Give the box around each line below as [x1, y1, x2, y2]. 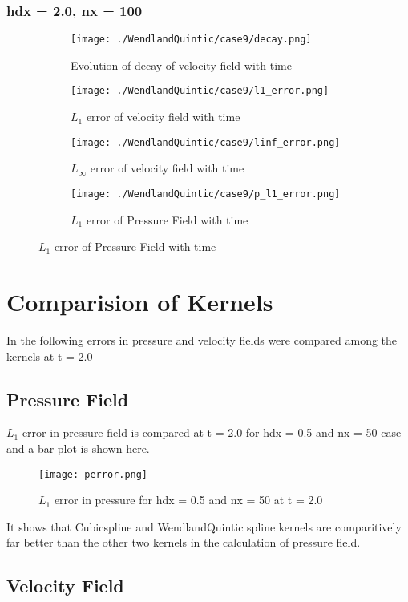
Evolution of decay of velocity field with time [71, 56, 292, 73]
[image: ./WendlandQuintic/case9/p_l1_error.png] [71, 188, 341, 200]
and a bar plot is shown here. [6, 439, 150, 456]
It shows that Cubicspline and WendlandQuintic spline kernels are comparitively [6, 518, 402, 535]
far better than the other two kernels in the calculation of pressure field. [6, 534, 361, 551]
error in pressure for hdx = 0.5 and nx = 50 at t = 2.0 [54, 491, 323, 508]
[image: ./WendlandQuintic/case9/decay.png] [71, 34, 312, 46]
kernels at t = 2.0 [6, 347, 93, 364]
